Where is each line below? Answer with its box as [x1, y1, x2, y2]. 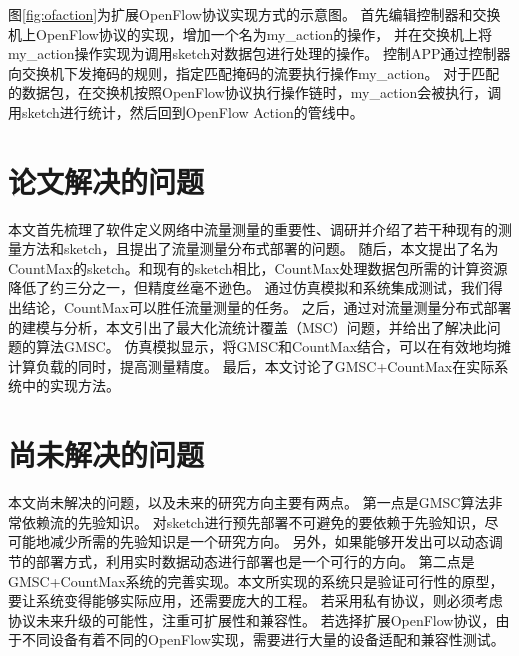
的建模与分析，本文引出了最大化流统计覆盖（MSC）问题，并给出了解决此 [8, 316, 487, 337]
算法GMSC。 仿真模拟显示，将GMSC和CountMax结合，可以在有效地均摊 [35, 336, 512, 357]
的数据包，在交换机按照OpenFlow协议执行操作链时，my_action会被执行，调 [8, 82, 502, 103]
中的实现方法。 [21, 375, 120, 396]
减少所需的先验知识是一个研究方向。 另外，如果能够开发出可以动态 [49, 531, 489, 552]
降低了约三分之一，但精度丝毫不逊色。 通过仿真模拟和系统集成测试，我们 [8, 277, 489, 298]
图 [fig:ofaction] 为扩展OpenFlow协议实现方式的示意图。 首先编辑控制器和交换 [8, 4, 501, 24]
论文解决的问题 [8, 160, 205, 201]
